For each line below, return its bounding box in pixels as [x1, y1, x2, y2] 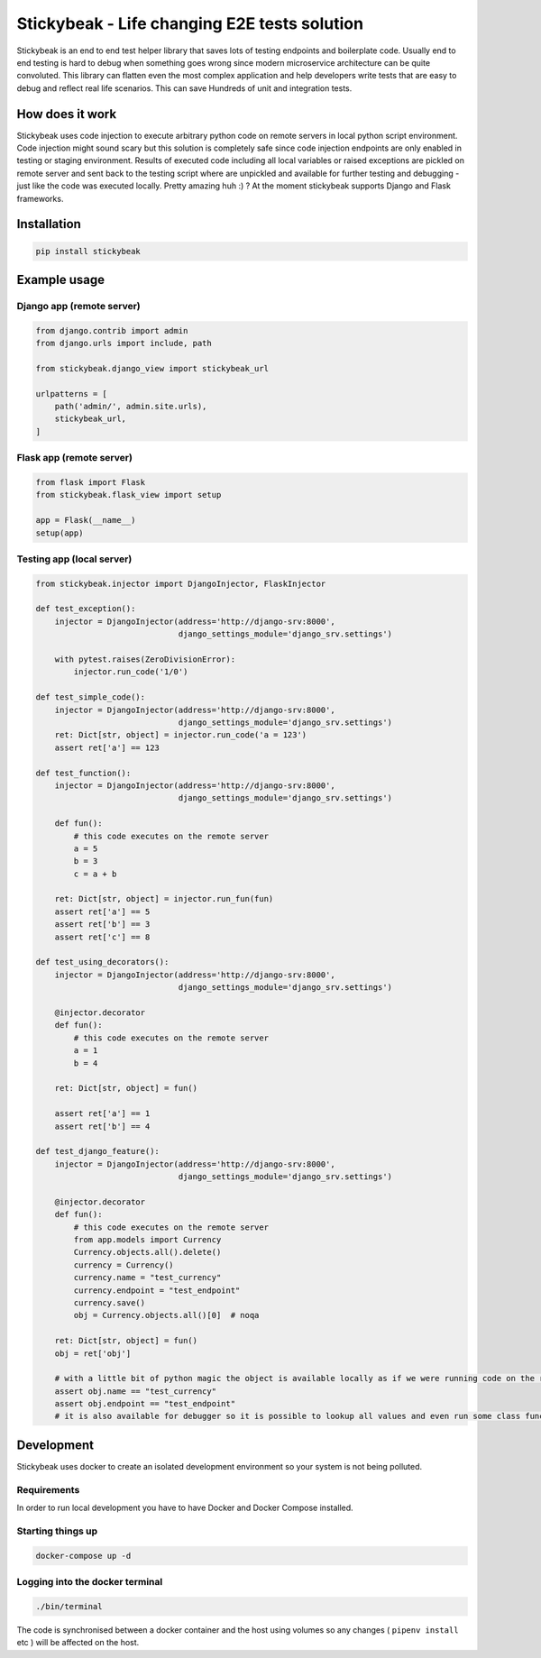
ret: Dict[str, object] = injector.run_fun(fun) [54, 893, 274, 904]
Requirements [16, 1483, 80, 1496]
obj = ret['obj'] [54, 1348, 132, 1359]
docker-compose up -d [35, 1551, 132, 1561]
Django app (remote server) [16, 299, 141, 312]
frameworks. [16, 193, 64, 204]
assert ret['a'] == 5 [54, 906, 151, 917]
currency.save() [73, 1297, 146, 1307]
